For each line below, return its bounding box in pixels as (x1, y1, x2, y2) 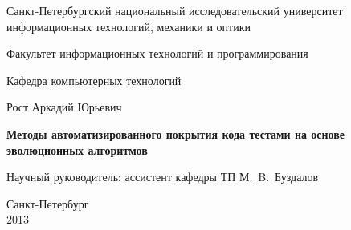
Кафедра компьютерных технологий (6, 71, 182, 88)
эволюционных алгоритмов (6, 141, 148, 158)
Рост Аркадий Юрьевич (6, 99, 122, 115)
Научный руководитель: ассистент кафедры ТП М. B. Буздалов (6, 168, 319, 185)
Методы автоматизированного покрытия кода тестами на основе (6, 125, 345, 142)
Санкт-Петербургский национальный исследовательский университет (6, 2, 343, 18)
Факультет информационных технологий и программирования (6, 45, 308, 62)
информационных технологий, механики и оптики (6, 18, 251, 34)
